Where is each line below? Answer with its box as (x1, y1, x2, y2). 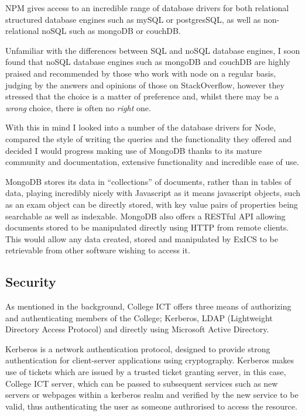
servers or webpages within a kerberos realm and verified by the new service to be (5, 389, 299, 401)
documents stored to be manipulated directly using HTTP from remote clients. (5, 221, 289, 233)
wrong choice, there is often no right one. (5, 101, 151, 114)
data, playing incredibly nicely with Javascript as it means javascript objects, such (5, 187, 300, 199)
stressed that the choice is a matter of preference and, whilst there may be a (5, 90, 279, 102)
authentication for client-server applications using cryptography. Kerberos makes (5, 354, 294, 366)
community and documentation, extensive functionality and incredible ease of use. (5, 156, 299, 168)
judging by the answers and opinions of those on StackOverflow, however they (5, 78, 285, 91)
